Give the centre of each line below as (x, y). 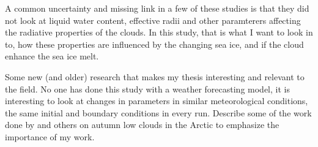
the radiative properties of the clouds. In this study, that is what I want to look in (159, 32)
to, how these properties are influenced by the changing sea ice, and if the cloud (154, 44)
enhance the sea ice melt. (52, 56)
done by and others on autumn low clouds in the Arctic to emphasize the (142, 125)
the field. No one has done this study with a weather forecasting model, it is (147, 89)
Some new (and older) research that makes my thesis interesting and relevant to (155, 76)
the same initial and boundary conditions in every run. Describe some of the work (158, 112)
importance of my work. (50, 136)
